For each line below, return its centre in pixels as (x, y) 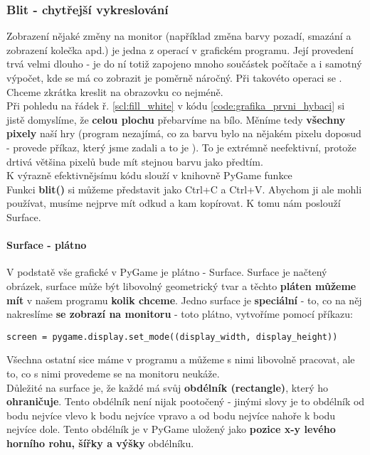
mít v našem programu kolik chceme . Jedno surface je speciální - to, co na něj (184, 300)
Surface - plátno (47, 245)
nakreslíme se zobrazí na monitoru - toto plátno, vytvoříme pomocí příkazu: (180, 314)
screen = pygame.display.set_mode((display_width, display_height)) (172, 337)
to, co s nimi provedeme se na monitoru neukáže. (113, 373)
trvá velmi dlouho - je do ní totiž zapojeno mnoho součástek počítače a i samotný (184, 64)
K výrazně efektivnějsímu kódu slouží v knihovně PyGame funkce (149, 175)
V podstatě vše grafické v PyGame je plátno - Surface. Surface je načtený (167, 272)
